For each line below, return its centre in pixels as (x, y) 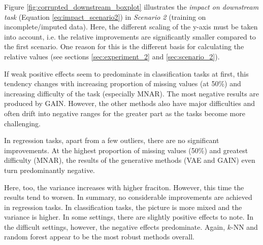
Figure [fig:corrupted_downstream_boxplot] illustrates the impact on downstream (131, 7)
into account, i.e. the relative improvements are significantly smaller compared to (130, 36)
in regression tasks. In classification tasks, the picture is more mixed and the (123, 207)
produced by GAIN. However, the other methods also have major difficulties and (129, 103)
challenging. (22, 123)
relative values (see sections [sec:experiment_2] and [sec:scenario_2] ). (112, 56)
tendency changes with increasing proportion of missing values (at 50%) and (123, 83)
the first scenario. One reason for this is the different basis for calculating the (124, 46)
